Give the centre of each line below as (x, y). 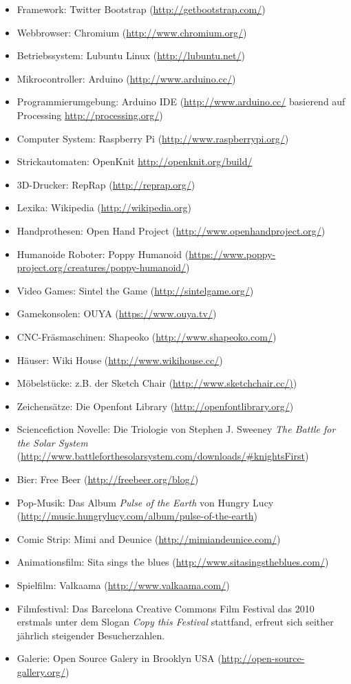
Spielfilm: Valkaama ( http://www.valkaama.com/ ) (123, 585)
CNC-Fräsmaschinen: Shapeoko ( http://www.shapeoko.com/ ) (147, 336)
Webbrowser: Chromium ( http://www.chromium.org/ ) (132, 32)
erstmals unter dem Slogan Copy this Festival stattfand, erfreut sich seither (175, 622)
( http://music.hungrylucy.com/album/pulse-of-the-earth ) (137, 516)
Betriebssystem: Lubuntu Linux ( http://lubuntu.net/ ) (131, 55)
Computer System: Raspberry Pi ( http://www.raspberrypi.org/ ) (153, 138)
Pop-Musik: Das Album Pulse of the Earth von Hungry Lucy (145, 502)
